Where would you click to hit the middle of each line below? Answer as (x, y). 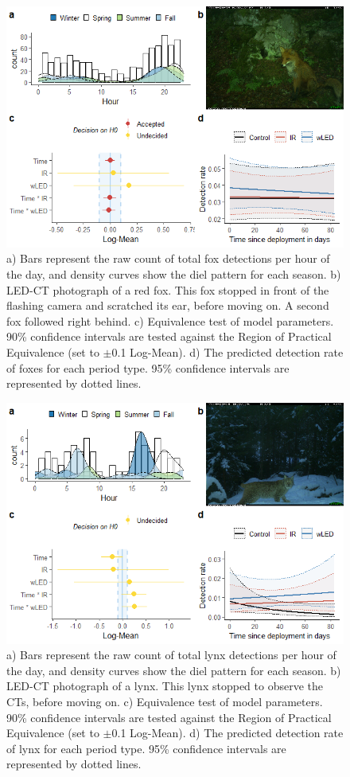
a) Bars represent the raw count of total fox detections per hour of (168, 258)
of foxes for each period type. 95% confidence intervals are (148, 367)
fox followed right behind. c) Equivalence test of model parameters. (170, 320)
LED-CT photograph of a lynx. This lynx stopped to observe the (165, 686)
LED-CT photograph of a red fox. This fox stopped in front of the (168, 289)
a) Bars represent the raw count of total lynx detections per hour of (171, 655)
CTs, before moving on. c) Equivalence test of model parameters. (165, 701)
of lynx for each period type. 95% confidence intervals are (146, 748)
